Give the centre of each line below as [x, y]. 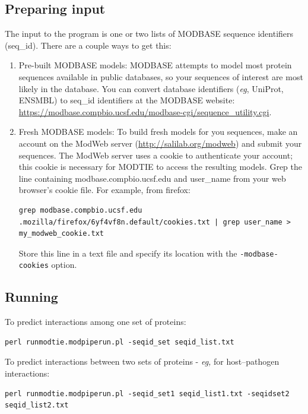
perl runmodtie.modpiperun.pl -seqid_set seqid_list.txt [120, 342]
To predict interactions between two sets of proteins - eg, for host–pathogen [142, 361]
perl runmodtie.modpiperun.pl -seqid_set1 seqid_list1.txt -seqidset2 [147, 394]
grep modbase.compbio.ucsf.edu [80, 210]
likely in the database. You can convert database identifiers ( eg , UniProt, [151, 88]
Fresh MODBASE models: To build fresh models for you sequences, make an [158, 132]
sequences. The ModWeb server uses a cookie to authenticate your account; [156, 155]
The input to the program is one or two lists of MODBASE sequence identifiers [149, 34]
